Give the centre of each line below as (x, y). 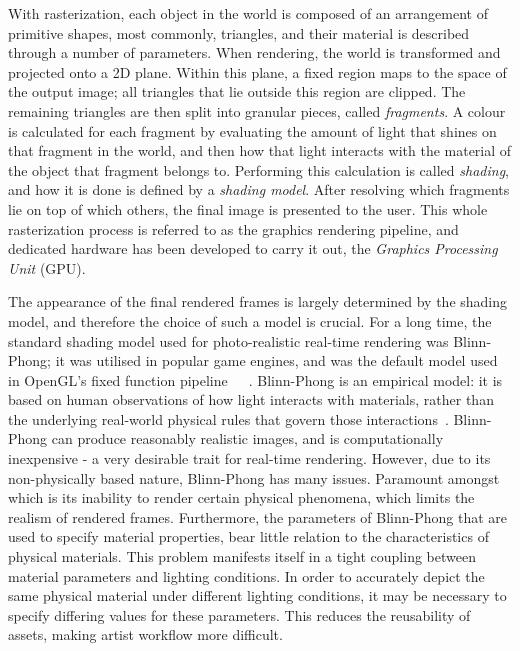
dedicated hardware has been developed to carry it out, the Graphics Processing (253, 248)
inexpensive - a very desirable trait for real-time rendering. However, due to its (249, 458)
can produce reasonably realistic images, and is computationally (247, 438)
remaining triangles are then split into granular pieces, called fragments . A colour (257, 110)
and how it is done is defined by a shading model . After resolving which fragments (259, 189)
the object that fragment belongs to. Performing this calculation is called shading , (258, 169)
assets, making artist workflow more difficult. (145, 634)
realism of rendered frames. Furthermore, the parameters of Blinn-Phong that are (257, 516)
